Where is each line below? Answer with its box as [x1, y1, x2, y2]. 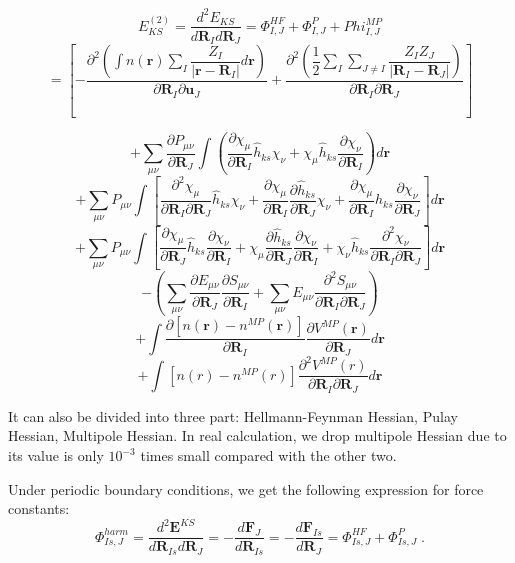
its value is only [8, 445, 104, 466]
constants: [8, 498, 70, 519]
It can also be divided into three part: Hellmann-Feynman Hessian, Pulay [8, 405, 458, 426]
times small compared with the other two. [140, 445, 397, 466]
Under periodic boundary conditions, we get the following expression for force [8, 478, 484, 499]
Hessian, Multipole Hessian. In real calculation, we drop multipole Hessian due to [8, 425, 507, 446]
